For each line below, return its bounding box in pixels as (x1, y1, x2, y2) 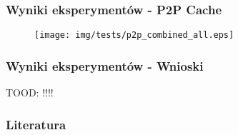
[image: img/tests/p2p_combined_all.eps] (34, 30, 234, 41)
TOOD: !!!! (6, 85, 54, 100)
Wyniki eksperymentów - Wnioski (6, 56, 204, 74)
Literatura (6, 115, 66, 133)
